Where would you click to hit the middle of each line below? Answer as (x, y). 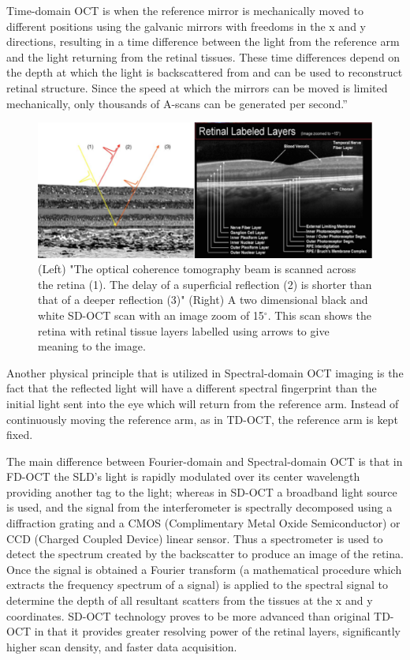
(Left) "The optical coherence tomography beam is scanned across (197, 269)
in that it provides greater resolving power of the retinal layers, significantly (217, 631)
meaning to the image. (92, 346)
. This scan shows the (320, 315)
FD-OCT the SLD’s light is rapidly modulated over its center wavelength (183, 476)
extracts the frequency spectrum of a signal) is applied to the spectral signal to (197, 585)
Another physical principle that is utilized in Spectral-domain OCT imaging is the (205, 372)
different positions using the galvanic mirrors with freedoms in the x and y (186, 26)
